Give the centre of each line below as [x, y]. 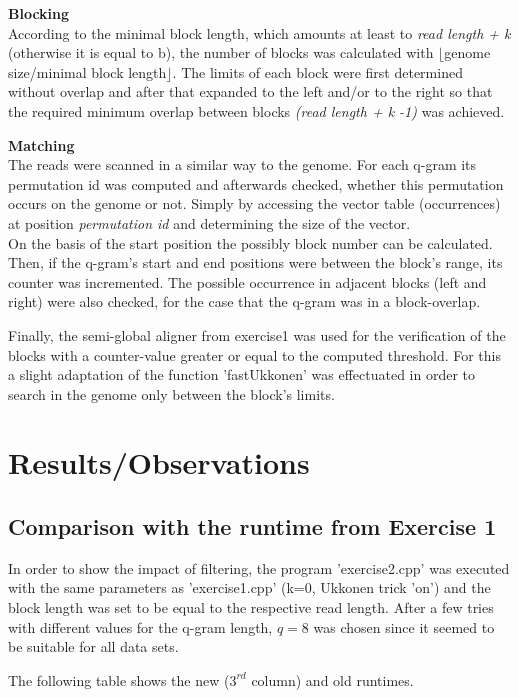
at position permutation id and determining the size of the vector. [209, 222]
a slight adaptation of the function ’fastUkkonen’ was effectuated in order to [241, 374]
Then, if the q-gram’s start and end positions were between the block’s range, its [255, 262]
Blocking [39, 13]
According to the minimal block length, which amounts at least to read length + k [259, 32]
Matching [41, 144]
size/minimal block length [87, 71]
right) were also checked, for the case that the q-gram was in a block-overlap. [244, 301]
